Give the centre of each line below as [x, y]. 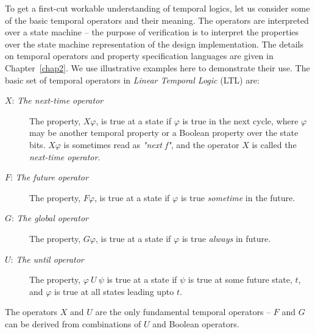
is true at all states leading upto [114, 291]
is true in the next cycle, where [240, 120]
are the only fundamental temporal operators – [183, 312]
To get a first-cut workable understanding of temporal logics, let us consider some [157, 8]
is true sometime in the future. [238, 197]
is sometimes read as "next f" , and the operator [151, 144]
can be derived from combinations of [73, 323]
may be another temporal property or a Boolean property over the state [164, 133]
